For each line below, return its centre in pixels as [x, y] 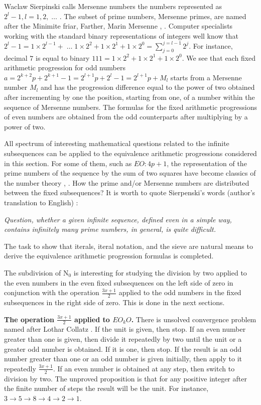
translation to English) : [41, 202]
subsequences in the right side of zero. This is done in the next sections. [114, 302]
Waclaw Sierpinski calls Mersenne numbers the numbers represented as [113, 6]
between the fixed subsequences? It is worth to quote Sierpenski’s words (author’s [130, 192]
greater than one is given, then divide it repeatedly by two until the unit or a [123, 339]
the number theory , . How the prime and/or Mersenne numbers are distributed [127, 182]
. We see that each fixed [219, 57]
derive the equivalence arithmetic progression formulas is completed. [109, 256]
